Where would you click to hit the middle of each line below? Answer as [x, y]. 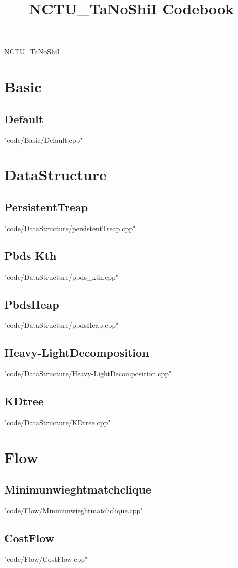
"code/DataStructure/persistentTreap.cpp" [70, 228]
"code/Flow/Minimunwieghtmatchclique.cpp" [74, 510]
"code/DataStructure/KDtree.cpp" [57, 422]
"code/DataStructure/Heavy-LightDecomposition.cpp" [88, 374]
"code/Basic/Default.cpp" [43, 140]
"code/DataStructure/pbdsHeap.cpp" [61, 325]
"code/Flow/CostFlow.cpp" [46, 559]
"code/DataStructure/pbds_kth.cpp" [61, 276]
